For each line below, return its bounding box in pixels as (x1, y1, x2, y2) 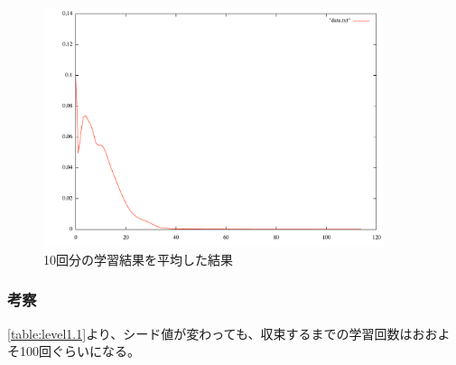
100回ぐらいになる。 (19, 342, 140, 360)
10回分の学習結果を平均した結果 (43, 249, 233, 268)
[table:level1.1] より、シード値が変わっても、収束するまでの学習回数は (7, 323, 413, 342)
